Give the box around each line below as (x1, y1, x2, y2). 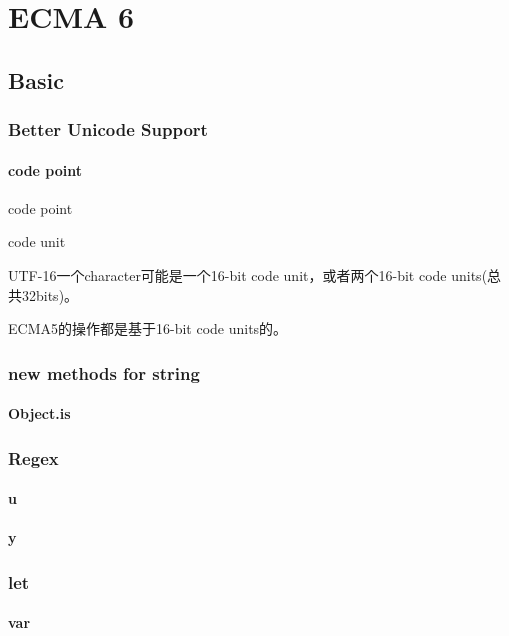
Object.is (8, 403, 71, 424)
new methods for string (8, 360, 200, 385)
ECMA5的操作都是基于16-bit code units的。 (8, 318, 288, 339)
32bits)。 (21, 284, 79, 305)
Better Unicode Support (8, 117, 208, 142)
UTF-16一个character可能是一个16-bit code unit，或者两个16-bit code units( (8, 264, 488, 285)
